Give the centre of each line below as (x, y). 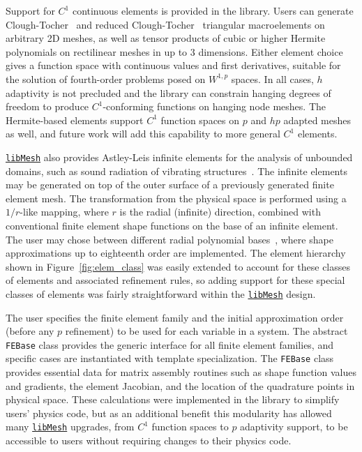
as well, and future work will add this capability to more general (143, 134)
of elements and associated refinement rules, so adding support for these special (175, 280)
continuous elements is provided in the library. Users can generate (213, 10)
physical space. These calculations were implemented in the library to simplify (173, 399)
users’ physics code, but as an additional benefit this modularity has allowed (169, 413)
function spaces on (200, 120)
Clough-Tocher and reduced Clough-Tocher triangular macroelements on (165, 24)
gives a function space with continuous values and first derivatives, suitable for (173, 65)
